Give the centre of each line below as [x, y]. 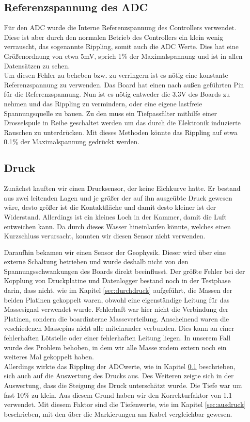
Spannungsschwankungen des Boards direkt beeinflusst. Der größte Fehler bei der [125, 271]
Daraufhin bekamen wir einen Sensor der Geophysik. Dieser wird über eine [115, 252]
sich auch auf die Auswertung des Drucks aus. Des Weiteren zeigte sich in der [119, 376]
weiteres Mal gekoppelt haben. [49, 357]
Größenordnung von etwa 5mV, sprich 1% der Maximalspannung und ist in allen [123, 56]
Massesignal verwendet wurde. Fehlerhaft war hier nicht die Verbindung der [116, 309]
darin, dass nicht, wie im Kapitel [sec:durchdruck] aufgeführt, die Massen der [118, 290]
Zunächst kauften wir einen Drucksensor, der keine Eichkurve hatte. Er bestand [122, 188]
